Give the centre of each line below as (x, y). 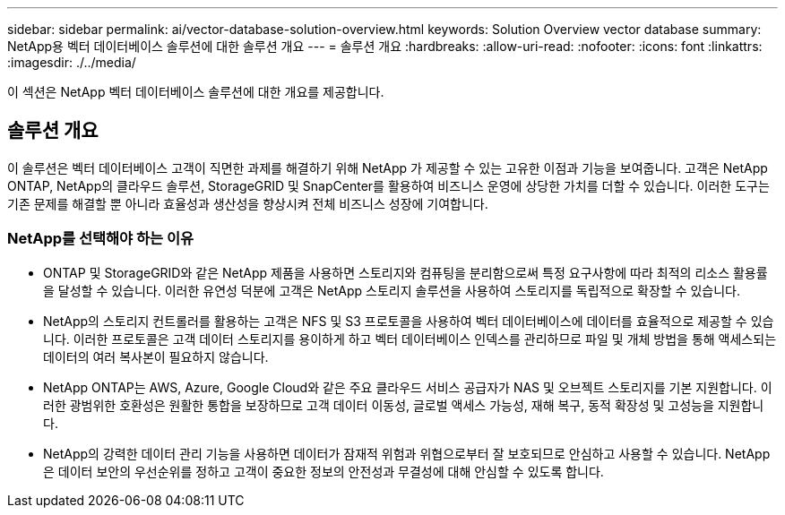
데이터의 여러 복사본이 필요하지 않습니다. (156, 356)
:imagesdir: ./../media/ (72, 62)
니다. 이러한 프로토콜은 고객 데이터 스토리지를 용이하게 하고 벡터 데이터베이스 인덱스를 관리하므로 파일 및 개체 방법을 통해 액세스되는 (410, 339)
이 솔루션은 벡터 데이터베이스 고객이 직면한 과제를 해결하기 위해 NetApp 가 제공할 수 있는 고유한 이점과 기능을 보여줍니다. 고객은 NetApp (388, 167)
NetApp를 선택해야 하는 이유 (101, 239)
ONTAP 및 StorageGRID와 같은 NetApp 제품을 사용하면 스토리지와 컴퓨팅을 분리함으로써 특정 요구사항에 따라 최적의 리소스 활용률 (405, 272)
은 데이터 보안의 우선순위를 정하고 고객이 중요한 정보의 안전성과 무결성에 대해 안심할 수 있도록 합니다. (323, 471)
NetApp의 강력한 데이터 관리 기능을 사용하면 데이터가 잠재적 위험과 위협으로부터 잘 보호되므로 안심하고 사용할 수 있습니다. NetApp (407, 453)
